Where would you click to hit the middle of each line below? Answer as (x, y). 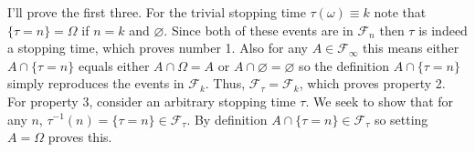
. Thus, (225, 83)
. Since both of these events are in (259, 30)
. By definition (227, 119)
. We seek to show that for (380, 101)
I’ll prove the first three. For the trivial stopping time (157, 12)
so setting (401, 119)
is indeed (443, 30)
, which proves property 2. (372, 83)
